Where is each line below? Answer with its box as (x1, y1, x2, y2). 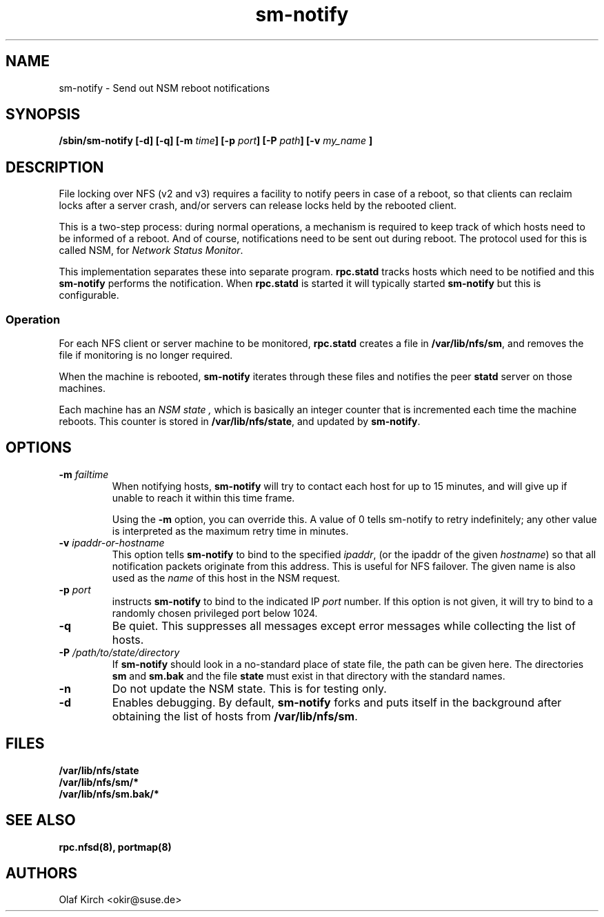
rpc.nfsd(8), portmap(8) (59, 840, 172, 853)
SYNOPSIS (6, 106, 81, 124)
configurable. (59, 289, 119, 302)
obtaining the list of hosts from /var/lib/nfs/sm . (112, 709, 358, 723)
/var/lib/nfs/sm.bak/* (59, 787, 159, 800)
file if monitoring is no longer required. (59, 349, 233, 362)
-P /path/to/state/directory (59, 646, 180, 658)
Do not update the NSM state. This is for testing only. (112, 681, 387, 696)
